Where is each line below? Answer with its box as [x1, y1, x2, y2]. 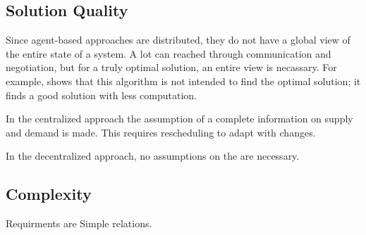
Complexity [6, 183, 92, 205]
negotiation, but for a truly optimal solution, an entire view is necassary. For [6, 60, 337, 75]
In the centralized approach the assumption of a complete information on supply [6, 111, 353, 126]
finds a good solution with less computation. [6, 87, 197, 102]
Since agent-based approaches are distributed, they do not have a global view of [6, 32, 350, 47]
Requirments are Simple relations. [6, 216, 152, 231]
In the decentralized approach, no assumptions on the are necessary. [6, 148, 300, 163]
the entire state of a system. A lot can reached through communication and [6, 46, 331, 61]
